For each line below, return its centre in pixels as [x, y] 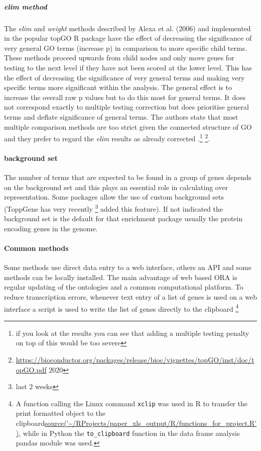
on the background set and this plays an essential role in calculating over [116, 187]
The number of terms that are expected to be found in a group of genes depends [128, 177]
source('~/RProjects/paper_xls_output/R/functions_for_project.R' [151, 423]
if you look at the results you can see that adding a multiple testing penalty [133, 333]
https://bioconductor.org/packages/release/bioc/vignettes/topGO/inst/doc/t [135, 359]
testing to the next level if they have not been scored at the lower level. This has [128, 67]
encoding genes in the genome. [51, 228]
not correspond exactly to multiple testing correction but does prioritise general [126, 107]
